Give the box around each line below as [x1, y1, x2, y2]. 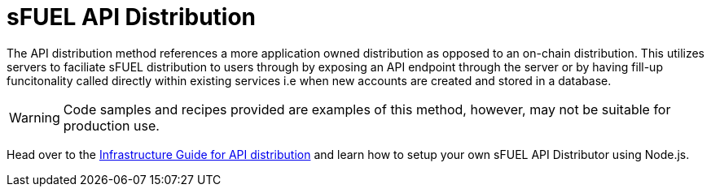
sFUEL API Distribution [7, 3, 257, 31]
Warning [9, 109, 60, 126]
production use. [63, 117, 160, 134]
